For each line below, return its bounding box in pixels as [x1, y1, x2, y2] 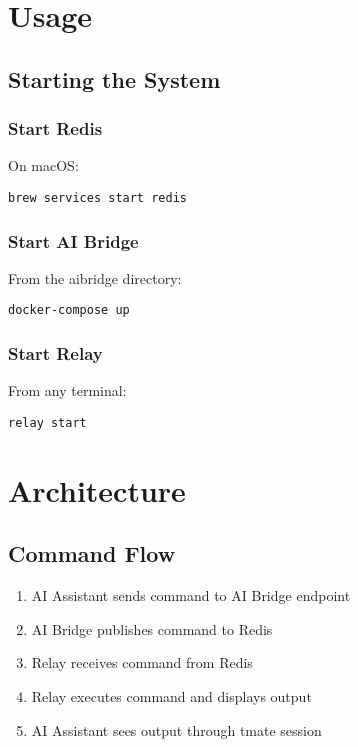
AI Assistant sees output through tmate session [31, 719, 322, 740]
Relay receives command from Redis [31, 652, 253, 673]
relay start [8, 415, 87, 430]
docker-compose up [8, 303, 130, 318]
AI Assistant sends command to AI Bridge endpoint [31, 585, 351, 606]
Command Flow [8, 538, 176, 569]
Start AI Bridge [8, 228, 139, 253]
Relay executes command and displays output [31, 685, 312, 706]
